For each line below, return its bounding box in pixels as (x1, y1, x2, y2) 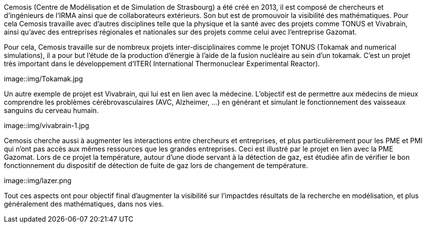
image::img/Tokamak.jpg (4, 75, 83, 83)
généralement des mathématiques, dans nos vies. (4, 200, 164, 208)
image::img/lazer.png (4, 176, 72, 185)
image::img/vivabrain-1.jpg (4, 121, 89, 130)
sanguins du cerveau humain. (4, 106, 99, 114)
